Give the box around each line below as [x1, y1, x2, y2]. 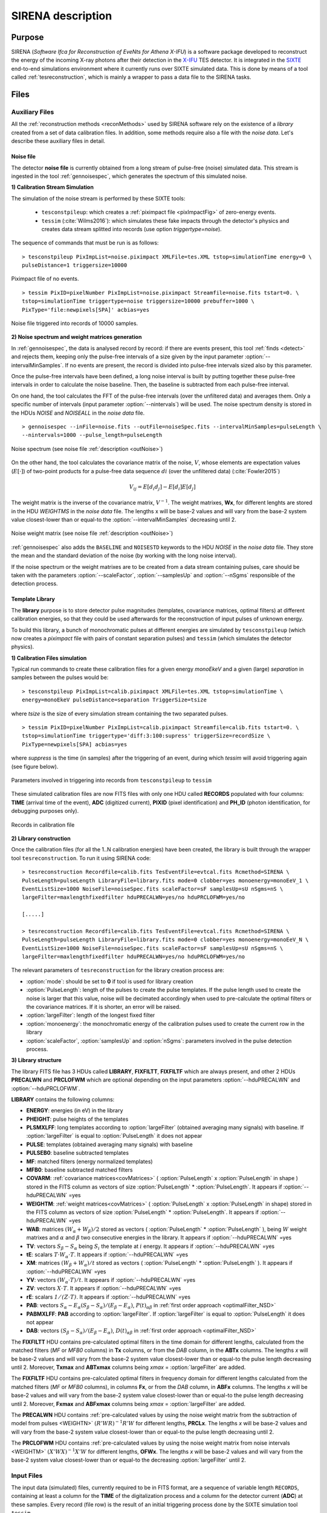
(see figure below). [11, 763, 59, 770]
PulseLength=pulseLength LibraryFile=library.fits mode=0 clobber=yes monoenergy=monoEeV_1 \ [22, 877, 309, 884]
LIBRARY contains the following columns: [11, 1095, 115, 1103]
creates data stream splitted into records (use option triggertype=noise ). [41, 225, 222, 232]
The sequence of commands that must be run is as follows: [11, 239, 159, 246]
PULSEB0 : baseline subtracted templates [26, 1149, 129, 1157]
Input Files [11, 1471, 43, 1480]
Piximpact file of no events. [11, 275, 79, 283]
